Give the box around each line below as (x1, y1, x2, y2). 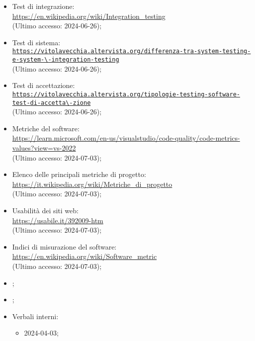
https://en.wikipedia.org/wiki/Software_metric (12, 251, 157, 261)
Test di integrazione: (12, 1, 75, 11)
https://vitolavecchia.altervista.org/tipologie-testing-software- (12, 90, 240, 98)
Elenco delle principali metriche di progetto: (12, 169, 146, 179)
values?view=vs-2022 (12, 142, 76, 153)
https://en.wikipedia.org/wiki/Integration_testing (12, 10, 166, 21)
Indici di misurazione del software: (12, 241, 117, 252)
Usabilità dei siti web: (12, 205, 79, 215)
